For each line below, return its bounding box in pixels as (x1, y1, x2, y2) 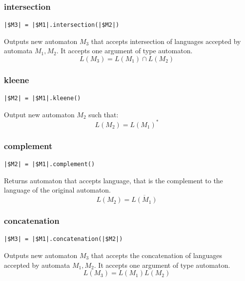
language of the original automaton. (4, 185, 111, 195)
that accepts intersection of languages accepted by (91, 36, 241, 46)
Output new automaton (4, 109, 75, 119)
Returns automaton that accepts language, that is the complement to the (4, 175, 223, 185)
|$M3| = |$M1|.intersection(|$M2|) (4, 22, 120, 29)
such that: (88, 109, 119, 119)
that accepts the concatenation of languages (91, 250, 222, 260)
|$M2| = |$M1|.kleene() (4, 95, 81, 102)
